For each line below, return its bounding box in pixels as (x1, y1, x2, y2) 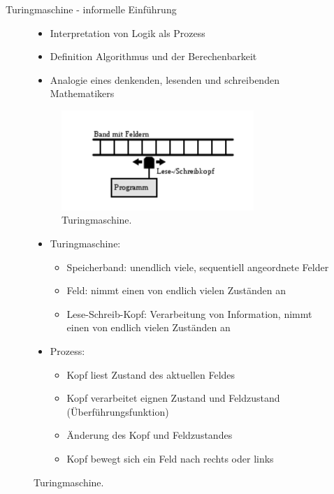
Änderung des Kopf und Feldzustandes (66, 428, 233, 442)
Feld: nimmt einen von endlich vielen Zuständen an (66, 283, 286, 298)
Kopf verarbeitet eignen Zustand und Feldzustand (66, 391, 280, 405)
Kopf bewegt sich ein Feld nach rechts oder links (66, 451, 274, 465)
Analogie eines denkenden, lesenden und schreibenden (50, 72, 279, 87)
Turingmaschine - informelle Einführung (6, 2, 177, 16)
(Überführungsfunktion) (66, 404, 169, 419)
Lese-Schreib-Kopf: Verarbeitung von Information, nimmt (66, 306, 312, 321)
